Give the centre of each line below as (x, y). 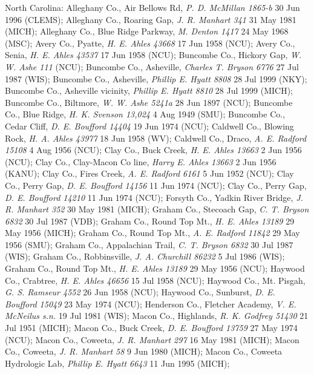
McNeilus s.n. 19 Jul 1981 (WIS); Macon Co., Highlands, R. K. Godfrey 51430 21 (157, 316)
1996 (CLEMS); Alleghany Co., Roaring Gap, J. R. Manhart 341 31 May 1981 (151, 19)
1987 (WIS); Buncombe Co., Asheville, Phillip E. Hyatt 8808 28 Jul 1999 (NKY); (156, 78)
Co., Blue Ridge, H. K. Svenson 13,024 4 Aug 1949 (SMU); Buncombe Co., (145, 114)
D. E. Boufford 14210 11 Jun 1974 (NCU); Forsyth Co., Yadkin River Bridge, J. (154, 197)
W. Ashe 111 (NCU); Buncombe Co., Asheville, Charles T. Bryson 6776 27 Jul (152, 66)
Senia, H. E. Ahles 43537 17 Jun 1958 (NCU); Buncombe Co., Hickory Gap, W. (153, 55)
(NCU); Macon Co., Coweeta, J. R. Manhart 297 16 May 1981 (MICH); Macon (152, 339)
